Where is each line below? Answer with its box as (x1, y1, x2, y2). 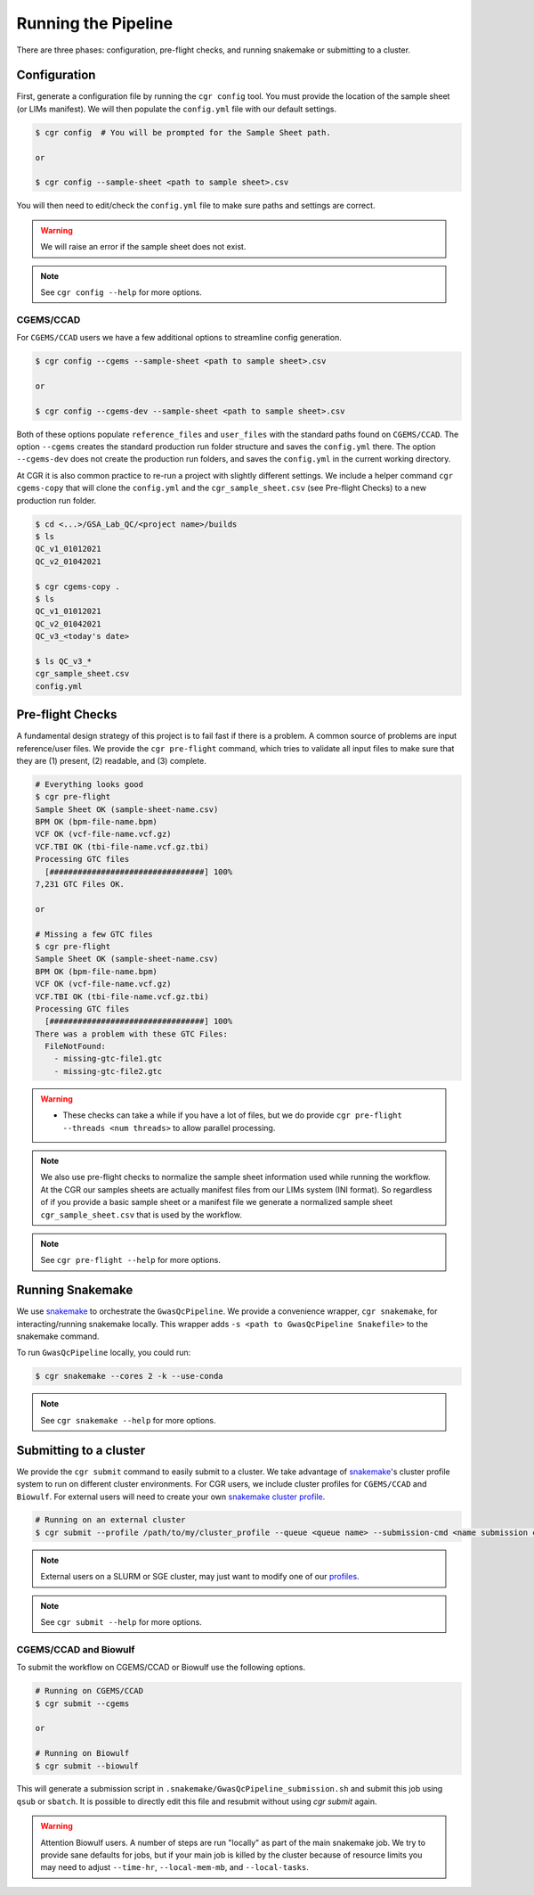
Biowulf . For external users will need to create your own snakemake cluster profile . (16, 1491, 326, 1502)
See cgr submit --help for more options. (40, 1617, 202, 1628)
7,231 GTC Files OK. (35, 879, 125, 890)
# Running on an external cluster (35, 1515, 186, 1525)
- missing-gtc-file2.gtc (53, 1066, 163, 1076)
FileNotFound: (44, 1041, 107, 1052)
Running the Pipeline (16, 13, 174, 33)
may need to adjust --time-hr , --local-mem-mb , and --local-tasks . (40, 1862, 309, 1873)
